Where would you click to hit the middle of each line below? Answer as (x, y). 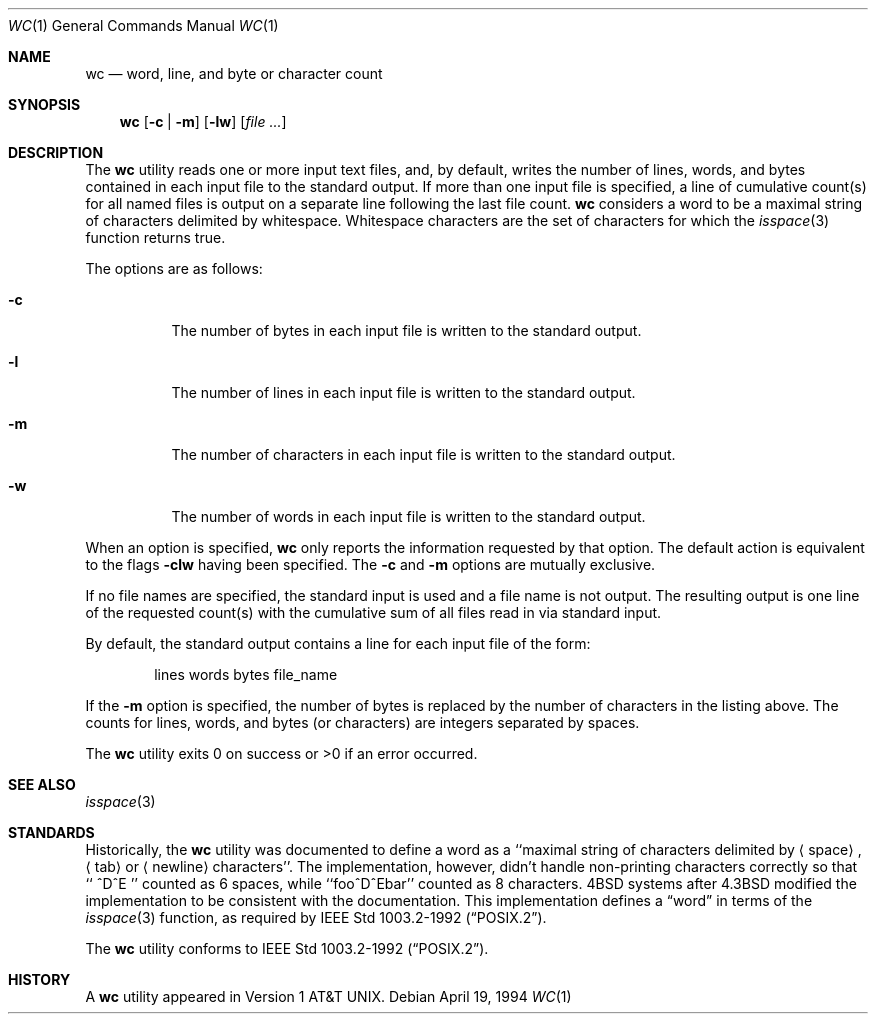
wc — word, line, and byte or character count (234, 73)
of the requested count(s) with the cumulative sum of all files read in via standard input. (373, 612)
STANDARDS (51, 832)
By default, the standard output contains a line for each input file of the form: (338, 643)
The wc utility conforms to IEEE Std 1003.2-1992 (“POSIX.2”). (287, 948)
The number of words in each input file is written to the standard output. (408, 516)
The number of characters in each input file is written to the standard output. (423, 454)
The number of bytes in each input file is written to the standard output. (406, 330)
